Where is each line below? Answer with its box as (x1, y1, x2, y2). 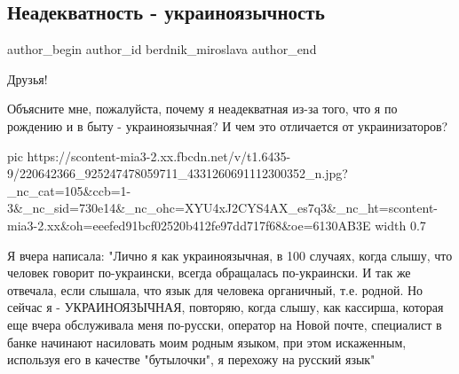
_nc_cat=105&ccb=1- (7, 181, 131, 199)
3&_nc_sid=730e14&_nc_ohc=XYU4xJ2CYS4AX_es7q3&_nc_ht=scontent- (7, 199, 438, 217)
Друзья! (7, 69, 48, 88)
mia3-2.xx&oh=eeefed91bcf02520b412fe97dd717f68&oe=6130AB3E (7, 215, 371, 234)
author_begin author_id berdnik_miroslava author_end (7, 40, 317, 58)
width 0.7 (375, 215, 426, 234)
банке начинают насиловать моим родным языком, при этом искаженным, (7, 332, 407, 351)
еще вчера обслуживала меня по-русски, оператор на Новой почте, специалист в (7, 315, 442, 333)
